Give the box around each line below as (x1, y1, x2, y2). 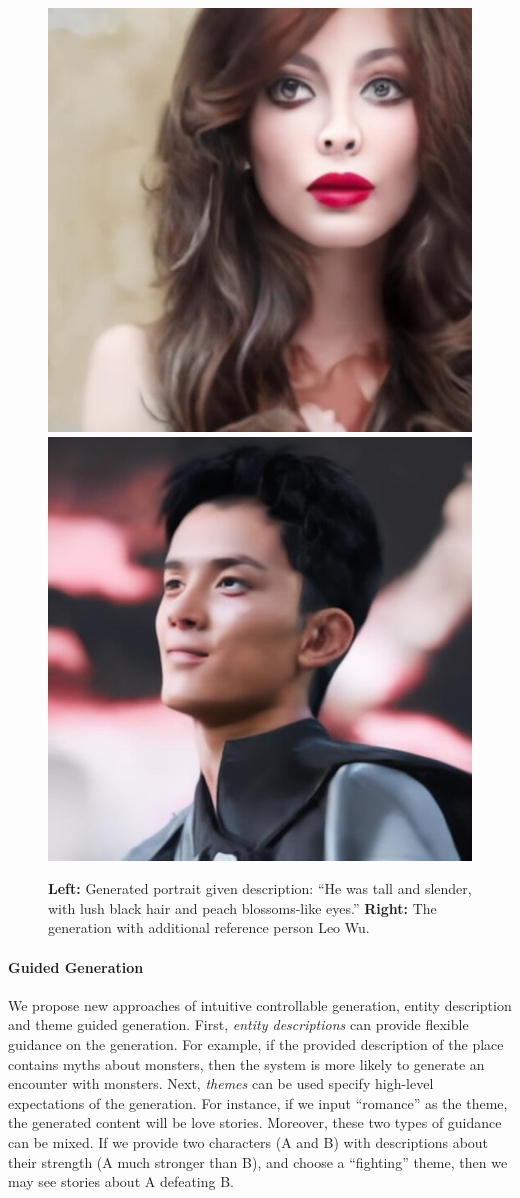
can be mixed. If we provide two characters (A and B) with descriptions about (8, 1131, 489, 1152)
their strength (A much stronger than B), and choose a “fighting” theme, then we (8, 1151, 508, 1172)
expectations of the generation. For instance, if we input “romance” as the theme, (8, 1092, 508, 1113)
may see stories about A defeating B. (8, 1171, 234, 1192)
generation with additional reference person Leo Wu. (48, 917, 370, 938)
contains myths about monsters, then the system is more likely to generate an (8, 1053, 485, 1074)
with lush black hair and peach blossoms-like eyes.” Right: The (48, 897, 437, 918)
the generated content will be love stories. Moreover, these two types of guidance (8, 1112, 502, 1133)
